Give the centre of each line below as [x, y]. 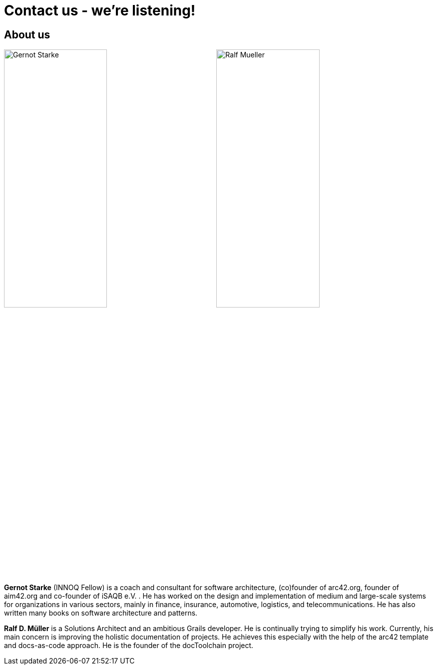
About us [27, 34]
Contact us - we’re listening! [100, 10]
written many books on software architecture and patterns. [101, 613]
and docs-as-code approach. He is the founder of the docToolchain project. [129, 645]
